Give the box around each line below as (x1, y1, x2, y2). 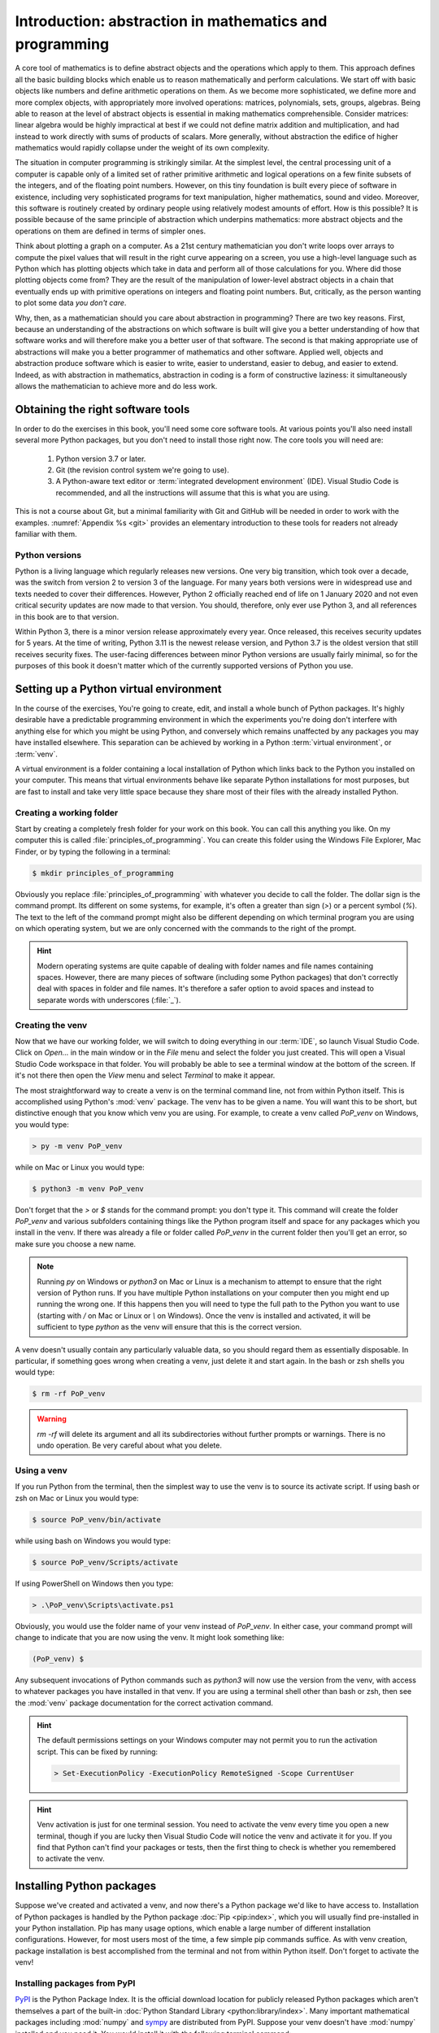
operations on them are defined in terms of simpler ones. (15, 226, 206, 236)
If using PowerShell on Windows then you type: (15, 1578, 174, 1588)
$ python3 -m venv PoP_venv (32, 1184, 144, 1193)
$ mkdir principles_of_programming (32, 868, 174, 877)
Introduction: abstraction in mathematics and (15, 12, 328, 30)
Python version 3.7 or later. (55, 454, 146, 464)
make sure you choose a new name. (15, 1239, 137, 1248)
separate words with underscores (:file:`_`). (37, 995, 181, 1004)
